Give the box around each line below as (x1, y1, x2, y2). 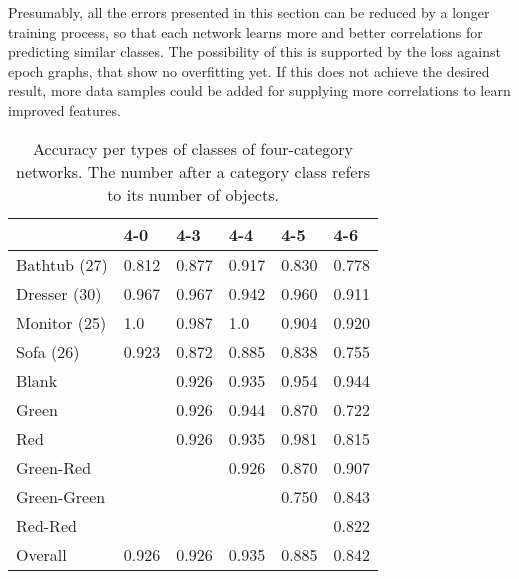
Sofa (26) (16, 339, 80, 363)
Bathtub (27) (16, 252, 108, 276)
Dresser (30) (16, 281, 102, 305)
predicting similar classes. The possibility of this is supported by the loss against (8, 41, 501, 62)
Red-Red (16, 513, 77, 537)
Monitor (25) (16, 310, 107, 334)
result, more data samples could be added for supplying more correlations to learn (8, 80, 511, 101)
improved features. (8, 99, 121, 120)
